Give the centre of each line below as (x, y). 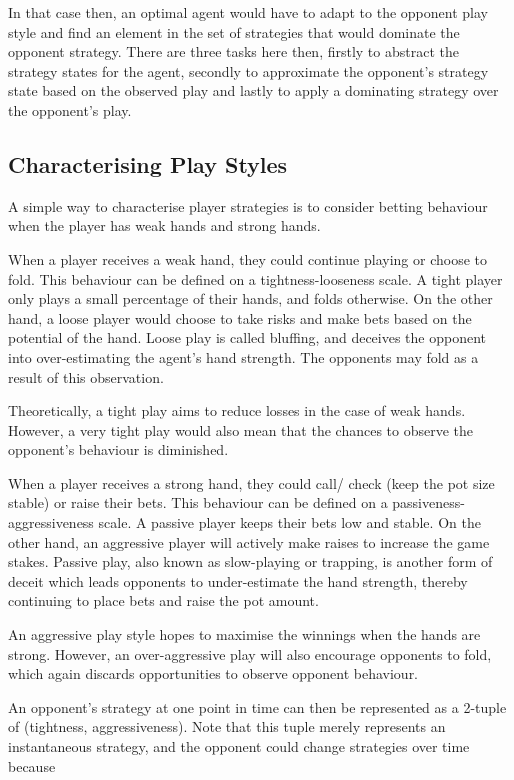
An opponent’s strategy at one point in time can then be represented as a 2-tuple (257, 706)
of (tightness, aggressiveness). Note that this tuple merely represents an (227, 726)
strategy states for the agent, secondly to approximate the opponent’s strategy (248, 70)
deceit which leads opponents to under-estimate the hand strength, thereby (238, 580)
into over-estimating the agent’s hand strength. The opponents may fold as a (243, 356)
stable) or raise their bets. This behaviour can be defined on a (198, 502)
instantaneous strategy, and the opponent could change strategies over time (239, 746)
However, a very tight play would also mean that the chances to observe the (241, 429)
